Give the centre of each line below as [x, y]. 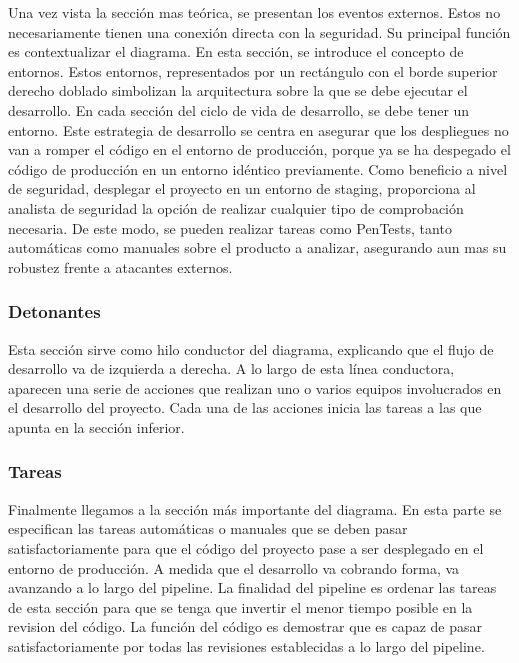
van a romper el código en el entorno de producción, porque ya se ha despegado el [259, 149]
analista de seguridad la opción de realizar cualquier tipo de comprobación [236, 207]
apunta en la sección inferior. [96, 426]
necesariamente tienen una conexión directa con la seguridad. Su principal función [259, 31]
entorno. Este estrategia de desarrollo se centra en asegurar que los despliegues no [258, 129]
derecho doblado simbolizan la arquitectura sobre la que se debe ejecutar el [238, 90]
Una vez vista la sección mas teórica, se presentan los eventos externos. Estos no [254, 12]
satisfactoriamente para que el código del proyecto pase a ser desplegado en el [246, 547]
